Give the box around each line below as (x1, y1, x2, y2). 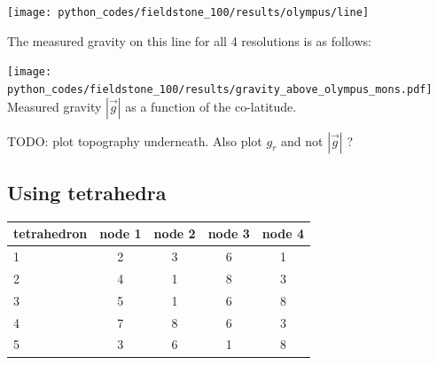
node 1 (99, 224, 142, 243)
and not (281, 131, 324, 150)
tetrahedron (13, 224, 88, 243)
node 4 (261, 224, 305, 243)
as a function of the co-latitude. (125, 97, 297, 115)
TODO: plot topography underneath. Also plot (7, 131, 262, 150)
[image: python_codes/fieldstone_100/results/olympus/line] (7, 6, 370, 19)
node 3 (207, 224, 250, 243)
